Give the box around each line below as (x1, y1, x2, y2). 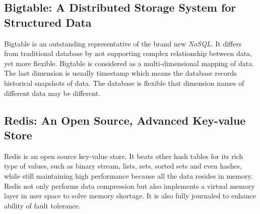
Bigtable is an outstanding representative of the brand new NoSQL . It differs (4, 38, 242, 48)
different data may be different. (4, 87, 101, 98)
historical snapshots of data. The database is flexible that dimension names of (4, 77, 244, 88)
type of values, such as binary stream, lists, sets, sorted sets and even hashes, (4, 161, 242, 171)
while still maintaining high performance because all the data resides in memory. (4, 170, 253, 181)
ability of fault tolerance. (4, 200, 81, 210)
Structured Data (4, 14, 92, 30)
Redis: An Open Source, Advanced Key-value (4, 112, 246, 128)
